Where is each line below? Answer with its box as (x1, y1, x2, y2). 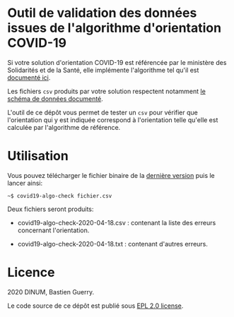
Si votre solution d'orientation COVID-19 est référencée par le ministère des (7, 58, 227, 66)
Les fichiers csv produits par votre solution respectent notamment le (7, 87, 206, 95)
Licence (7, 265, 55, 280)
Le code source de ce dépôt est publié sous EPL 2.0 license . (7, 301, 184, 310)
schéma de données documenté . (7, 94, 104, 103)
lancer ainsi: (7, 179, 43, 187)
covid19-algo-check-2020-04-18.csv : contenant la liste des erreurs (17, 218, 216, 227)
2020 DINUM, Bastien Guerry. (7, 287, 95, 296)
